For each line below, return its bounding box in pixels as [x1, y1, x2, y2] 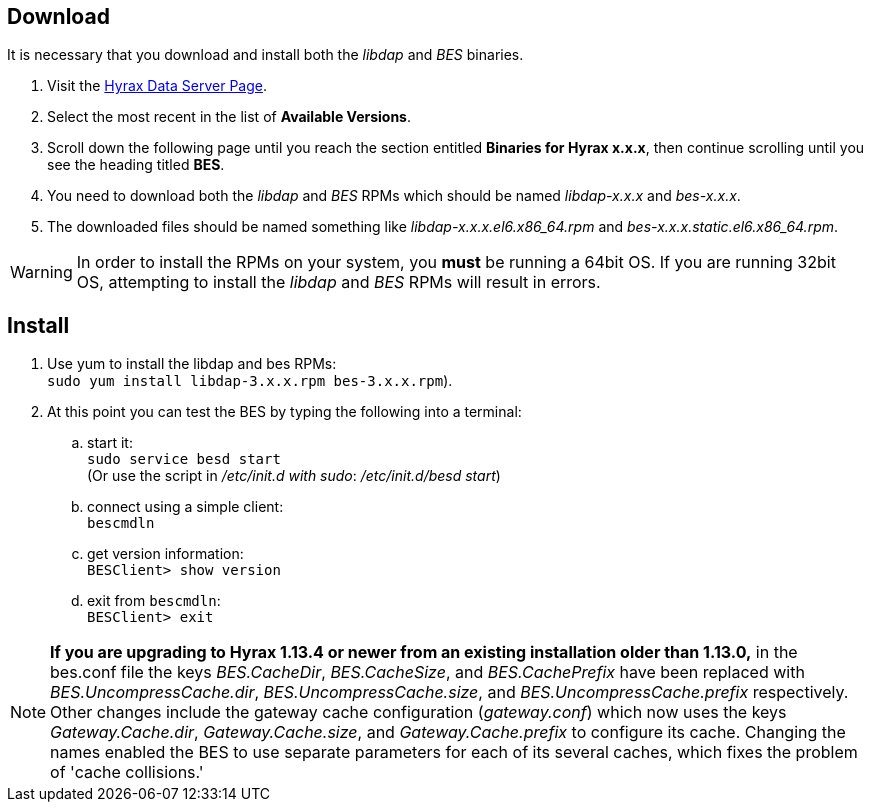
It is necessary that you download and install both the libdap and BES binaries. [7, 46, 524, 64]
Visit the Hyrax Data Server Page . [47, 77, 267, 95]
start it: [87, 434, 133, 452]
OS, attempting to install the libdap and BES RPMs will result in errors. [76, 272, 601, 293]
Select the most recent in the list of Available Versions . [47, 108, 411, 126]
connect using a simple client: [87, 498, 284, 516]
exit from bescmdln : [87, 592, 221, 610]
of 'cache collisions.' [50, 762, 204, 783]
